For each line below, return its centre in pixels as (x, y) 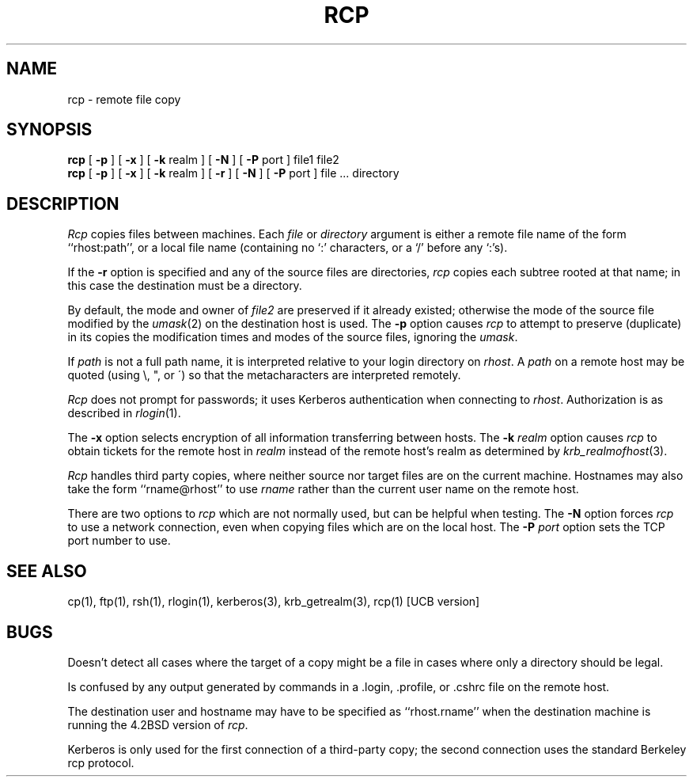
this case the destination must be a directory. (185, 286)
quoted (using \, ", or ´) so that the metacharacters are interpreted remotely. (264, 375)
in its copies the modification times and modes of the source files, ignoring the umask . (293, 337)
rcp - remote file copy (124, 99)
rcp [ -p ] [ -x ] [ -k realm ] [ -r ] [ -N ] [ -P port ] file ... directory (233, 173)
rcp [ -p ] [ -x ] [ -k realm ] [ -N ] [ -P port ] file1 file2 (203, 160)
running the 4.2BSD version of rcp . (158, 724)
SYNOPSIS (49, 130)
